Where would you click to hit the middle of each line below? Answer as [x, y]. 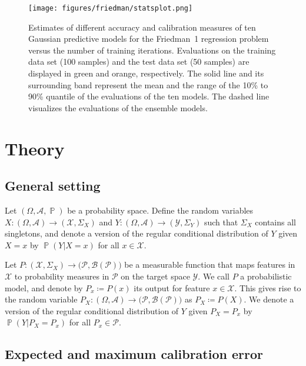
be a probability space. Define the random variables [160, 210]
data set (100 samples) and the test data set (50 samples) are [139, 61]
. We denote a [269, 299]
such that [221, 222]
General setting [53, 186]
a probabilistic [266, 276]
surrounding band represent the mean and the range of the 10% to [148, 84]
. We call [214, 276]
